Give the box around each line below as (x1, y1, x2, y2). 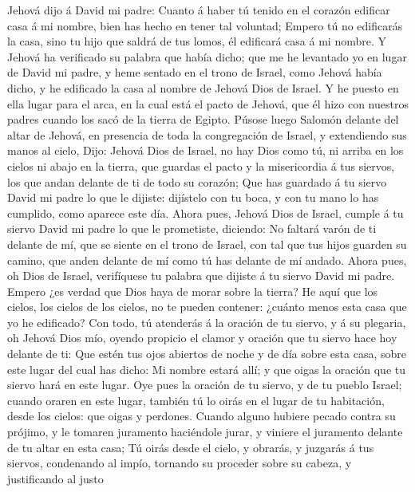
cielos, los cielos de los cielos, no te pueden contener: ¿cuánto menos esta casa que (7, 298, 407, 315)
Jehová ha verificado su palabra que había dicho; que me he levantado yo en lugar (7, 48, 407, 65)
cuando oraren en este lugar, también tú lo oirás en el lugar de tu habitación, (7, 392, 385, 408)
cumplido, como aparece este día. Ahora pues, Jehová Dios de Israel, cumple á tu (7, 204, 404, 221)
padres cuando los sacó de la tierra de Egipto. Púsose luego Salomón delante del (7, 111, 399, 128)
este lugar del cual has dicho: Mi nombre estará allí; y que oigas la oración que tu (7, 360, 405, 377)
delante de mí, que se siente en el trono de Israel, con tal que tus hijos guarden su (7, 235, 407, 252)
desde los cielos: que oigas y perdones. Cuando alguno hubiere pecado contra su (7, 407, 396, 424)
